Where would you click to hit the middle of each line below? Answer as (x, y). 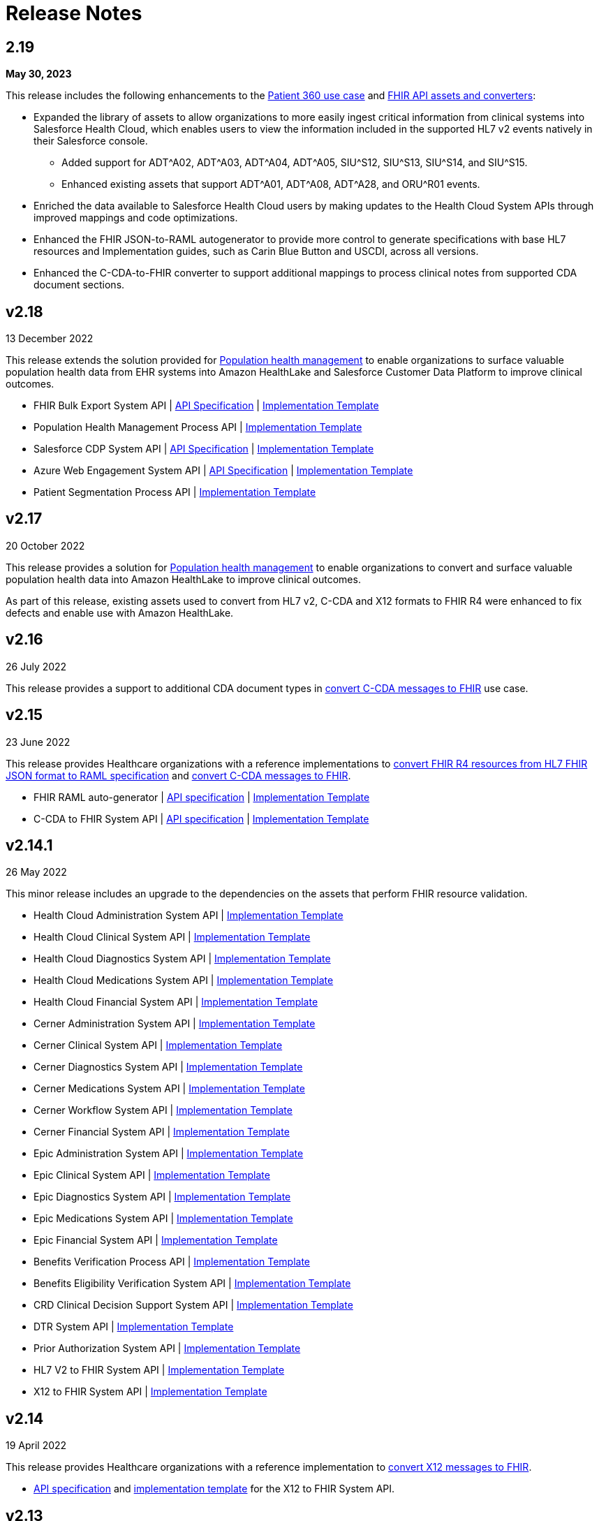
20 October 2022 (45, 545)
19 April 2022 (36, 1446)
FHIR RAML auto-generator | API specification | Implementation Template (202, 797)
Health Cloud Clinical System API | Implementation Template (172, 937)
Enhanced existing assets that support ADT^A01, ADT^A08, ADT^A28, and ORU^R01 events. (271, 184)
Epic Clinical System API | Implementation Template (152, 1175)
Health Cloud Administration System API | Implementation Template (188, 916)
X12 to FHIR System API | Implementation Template (150, 1392)
